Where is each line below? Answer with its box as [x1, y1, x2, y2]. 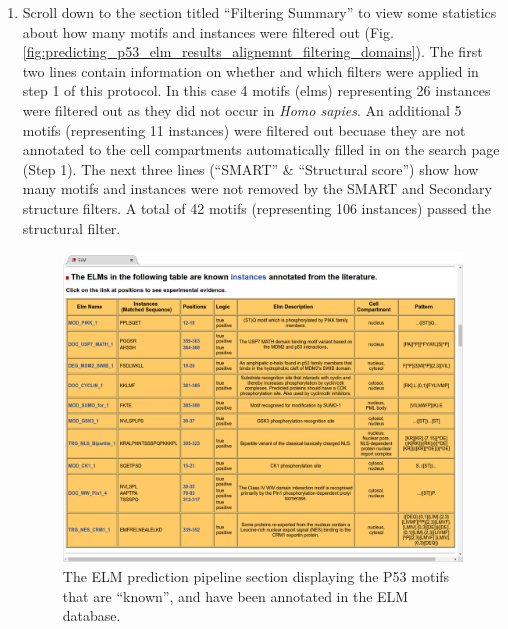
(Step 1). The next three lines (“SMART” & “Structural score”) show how [22, 158, 479, 179]
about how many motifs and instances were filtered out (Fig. [22, 21, 394, 42]
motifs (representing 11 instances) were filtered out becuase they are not [22, 119, 466, 140]
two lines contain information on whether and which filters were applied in [22, 60, 479, 81]
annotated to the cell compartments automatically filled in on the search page [22, 139, 500, 160]
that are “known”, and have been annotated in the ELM [62, 585, 409, 606]
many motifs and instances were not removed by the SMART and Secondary [22, 178, 492, 199]
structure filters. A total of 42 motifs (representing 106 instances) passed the [22, 197, 492, 218]
